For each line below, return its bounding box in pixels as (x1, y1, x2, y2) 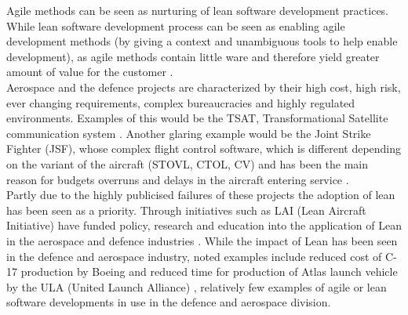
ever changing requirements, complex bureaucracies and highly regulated (6, 94, 355, 110)
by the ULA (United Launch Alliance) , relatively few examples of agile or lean (6, 278, 387, 295)
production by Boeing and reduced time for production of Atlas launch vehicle (20, 263, 398, 280)
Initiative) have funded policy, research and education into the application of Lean (6, 217, 403, 234)
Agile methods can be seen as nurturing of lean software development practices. (6, 2, 389, 18)
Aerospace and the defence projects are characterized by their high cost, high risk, (6, 78, 401, 95)
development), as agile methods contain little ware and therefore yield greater (6, 48, 380, 64)
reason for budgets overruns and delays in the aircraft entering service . (6, 171, 349, 187)
